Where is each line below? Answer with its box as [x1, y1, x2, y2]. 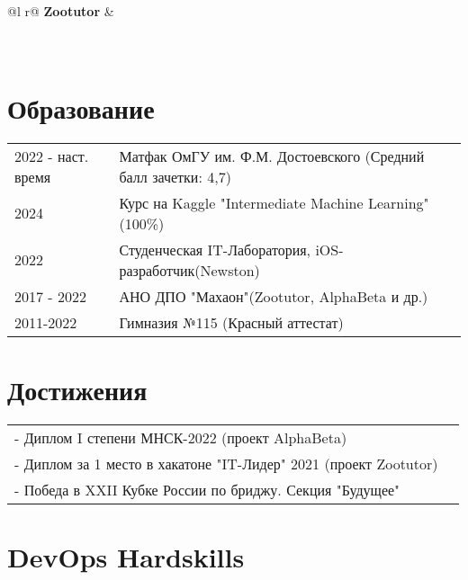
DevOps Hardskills [7, 539, 245, 576]
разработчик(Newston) [119, 259, 260, 281]
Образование [7, 89, 155, 126]
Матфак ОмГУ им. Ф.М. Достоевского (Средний [119, 145, 425, 166]
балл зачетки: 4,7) [119, 165, 231, 187]
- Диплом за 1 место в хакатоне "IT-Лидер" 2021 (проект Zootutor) [14, 453, 438, 475]
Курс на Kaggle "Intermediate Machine [119, 192, 364, 213]
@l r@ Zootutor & [7, 2, 114, 20]
